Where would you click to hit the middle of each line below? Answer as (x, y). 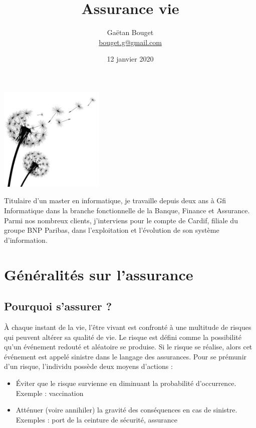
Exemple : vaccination (50, 393)
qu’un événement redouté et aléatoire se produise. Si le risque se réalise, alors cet (128, 347)
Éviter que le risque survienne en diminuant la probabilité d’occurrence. (126, 383)
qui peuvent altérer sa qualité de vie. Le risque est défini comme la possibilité (123, 337)
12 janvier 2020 (130, 59)
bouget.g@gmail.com (130, 42)
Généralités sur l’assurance (99, 274)
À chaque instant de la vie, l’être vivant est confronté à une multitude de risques (128, 327)
